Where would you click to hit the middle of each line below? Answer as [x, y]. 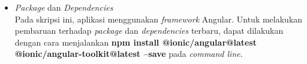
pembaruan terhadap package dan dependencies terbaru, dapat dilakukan [149, 31]
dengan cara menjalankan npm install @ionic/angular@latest [136, 42]
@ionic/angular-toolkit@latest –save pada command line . [129, 54]
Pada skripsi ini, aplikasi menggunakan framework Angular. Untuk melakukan [159, 19]
